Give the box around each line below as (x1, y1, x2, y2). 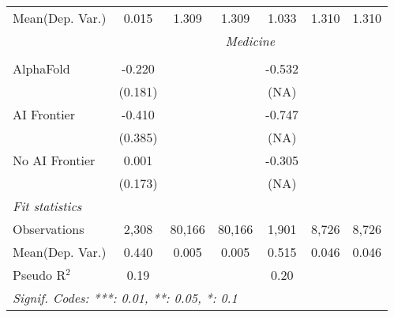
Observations (13, 220, 84, 238)
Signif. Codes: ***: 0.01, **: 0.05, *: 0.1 (13, 289, 238, 307)
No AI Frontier (13, 151, 96, 169)
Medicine (225, 32, 276, 50)
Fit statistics (13, 197, 82, 215)
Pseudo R (13, 266, 66, 284)
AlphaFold (13, 59, 70, 77)
